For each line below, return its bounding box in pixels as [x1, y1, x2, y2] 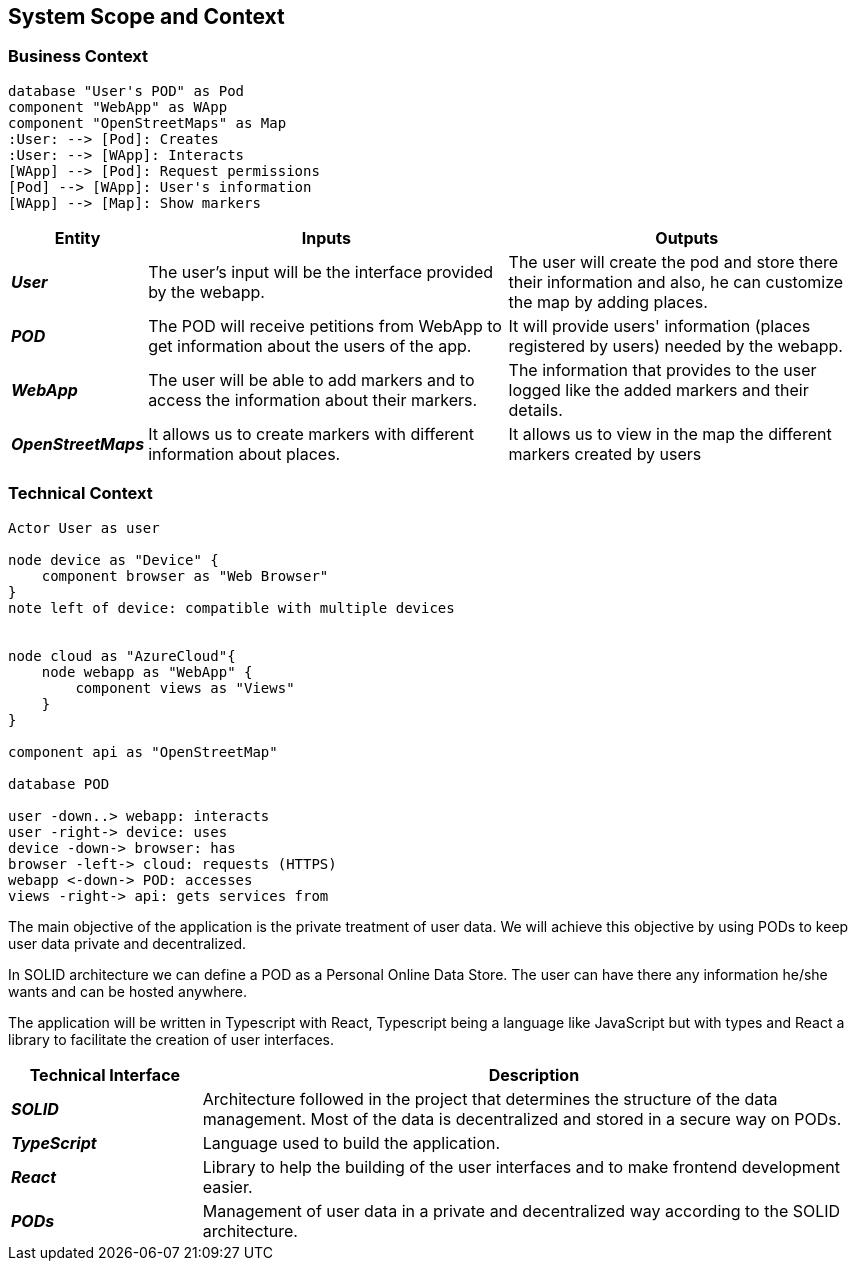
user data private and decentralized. [8, 934, 247, 952]
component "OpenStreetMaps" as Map [8, 114, 287, 131]
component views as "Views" [75, 679, 295, 696]
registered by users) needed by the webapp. [508, 335, 843, 356]
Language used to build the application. [202, 1132, 501, 1153]
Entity [54, 227, 101, 248]
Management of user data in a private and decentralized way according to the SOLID [202, 1200, 841, 1221]
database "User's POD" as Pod [8, 82, 245, 99]
